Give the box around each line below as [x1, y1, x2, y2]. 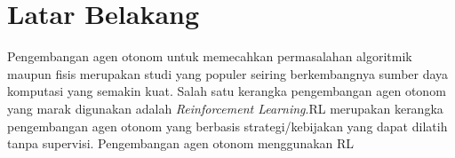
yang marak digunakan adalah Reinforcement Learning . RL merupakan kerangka [7, 99, 443, 117]
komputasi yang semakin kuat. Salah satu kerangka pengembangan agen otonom [7, 82, 446, 100]
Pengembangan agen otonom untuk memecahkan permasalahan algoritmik [7, 47, 412, 66]
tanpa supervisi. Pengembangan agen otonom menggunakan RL [7, 134, 355, 153]
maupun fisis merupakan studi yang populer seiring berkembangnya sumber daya [7, 64, 449, 83]
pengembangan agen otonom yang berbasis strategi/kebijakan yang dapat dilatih [7, 116, 448, 135]
